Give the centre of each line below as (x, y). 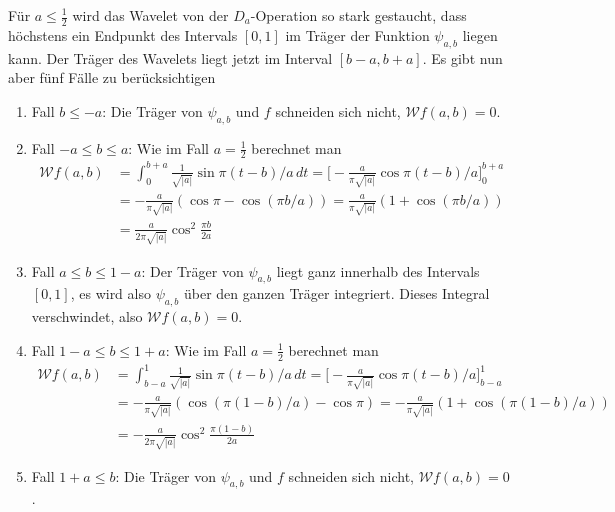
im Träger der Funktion (357, 34)
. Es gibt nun (462, 57)
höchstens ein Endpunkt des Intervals (123, 34)
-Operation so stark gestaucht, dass (358, 15)
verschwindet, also (87, 316)
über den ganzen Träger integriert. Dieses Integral (336, 293)
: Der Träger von (192, 270)
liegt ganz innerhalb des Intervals (378, 270)
